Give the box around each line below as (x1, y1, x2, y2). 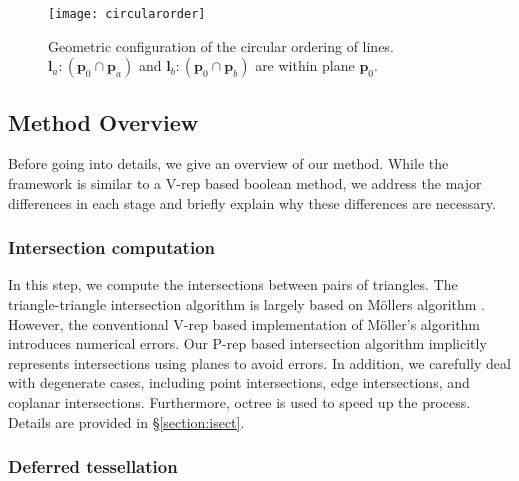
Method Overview (8, 106, 199, 137)
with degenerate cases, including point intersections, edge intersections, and (8, 372, 470, 393)
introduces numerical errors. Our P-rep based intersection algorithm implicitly (8, 333, 487, 354)
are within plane (255, 55, 355, 76)
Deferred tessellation (8, 454, 178, 479)
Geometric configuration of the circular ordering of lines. (48, 35, 394, 56)
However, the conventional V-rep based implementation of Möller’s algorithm (8, 313, 481, 334)
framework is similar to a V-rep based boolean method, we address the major (8, 173, 482, 194)
